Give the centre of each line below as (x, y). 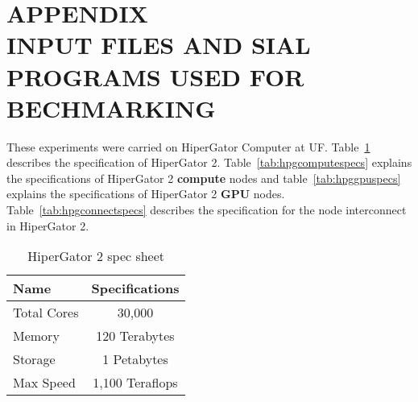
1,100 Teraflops (135, 383)
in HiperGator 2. (48, 225)
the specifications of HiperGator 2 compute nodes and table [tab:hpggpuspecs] (204, 178)
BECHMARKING (111, 108)
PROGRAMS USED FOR (155, 76)
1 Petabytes (135, 359)
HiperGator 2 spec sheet (96, 256)
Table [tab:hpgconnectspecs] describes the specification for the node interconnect (207, 210)
